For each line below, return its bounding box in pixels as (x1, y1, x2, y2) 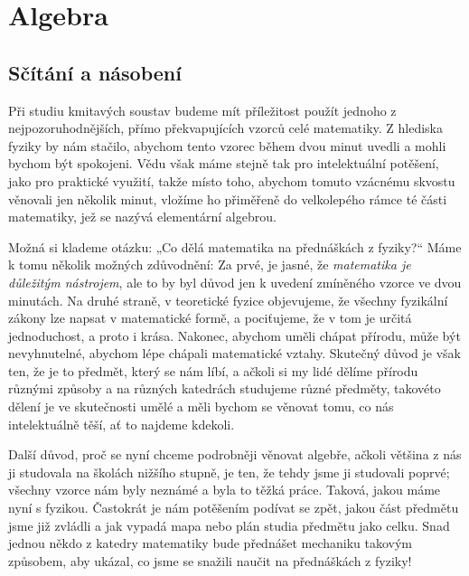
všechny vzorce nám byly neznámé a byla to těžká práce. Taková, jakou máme (8, 480, 441, 499)
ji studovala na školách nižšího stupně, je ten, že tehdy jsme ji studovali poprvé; (8, 462, 450, 481)
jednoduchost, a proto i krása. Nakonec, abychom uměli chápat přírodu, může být (8, 326, 461, 345)
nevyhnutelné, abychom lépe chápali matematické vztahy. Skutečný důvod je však (8, 344, 461, 363)
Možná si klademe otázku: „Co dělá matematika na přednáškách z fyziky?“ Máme (8, 237, 462, 256)
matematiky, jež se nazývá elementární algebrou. (8, 207, 277, 226)
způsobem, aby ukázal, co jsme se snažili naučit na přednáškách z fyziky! (8, 551, 412, 570)
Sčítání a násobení (8, 58, 182, 86)
